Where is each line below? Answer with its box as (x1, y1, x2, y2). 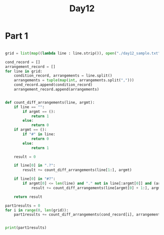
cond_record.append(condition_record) (14, 83, 93, 87)
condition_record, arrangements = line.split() (14, 73, 112, 78)
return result (14, 194, 42, 199)
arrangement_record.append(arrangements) (14, 87, 99, 92)
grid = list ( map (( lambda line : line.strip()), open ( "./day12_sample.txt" (5, 51, 161, 56)
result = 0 (14, 154, 36, 159)
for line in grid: (5, 69, 42, 74)
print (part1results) (5, 225, 47, 230)
